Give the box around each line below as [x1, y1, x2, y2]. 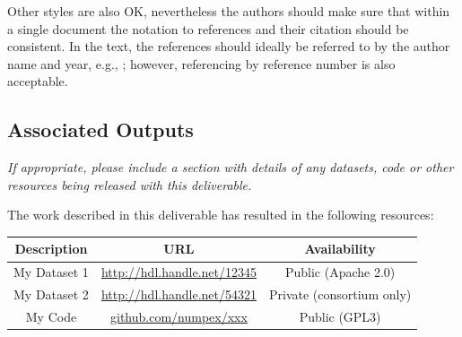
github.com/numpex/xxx [109, 307, 248, 325]
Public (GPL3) [299, 307, 381, 325]
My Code [25, 307, 77, 325]
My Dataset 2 [13, 285, 89, 304]
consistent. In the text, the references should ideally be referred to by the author [7, 37, 450, 56]
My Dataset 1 [13, 263, 89, 281]
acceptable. [7, 72, 68, 91]
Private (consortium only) [268, 285, 412, 304]
